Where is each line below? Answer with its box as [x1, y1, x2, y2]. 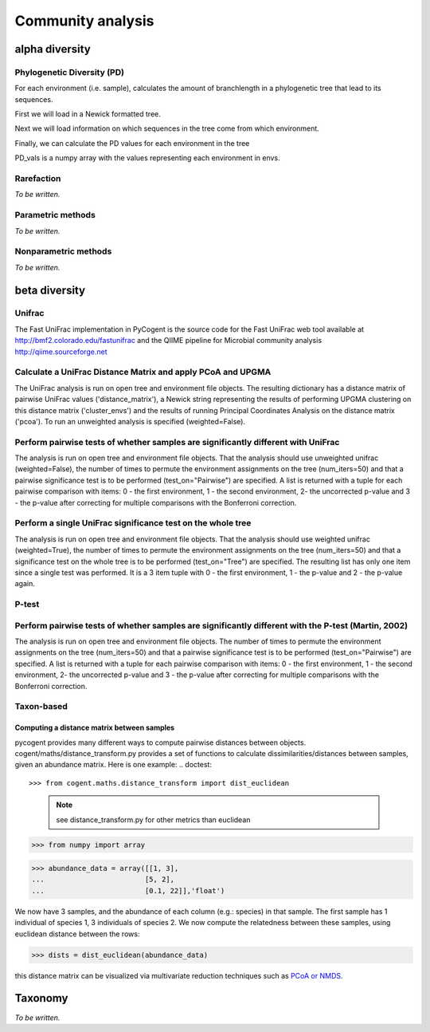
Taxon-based [14, 701, 68, 712]
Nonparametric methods [14, 246, 112, 257]
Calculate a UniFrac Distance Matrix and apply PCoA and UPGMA [14, 367, 272, 378]
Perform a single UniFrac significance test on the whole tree [14, 518, 252, 529]
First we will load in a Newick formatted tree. [14, 109, 161, 119]
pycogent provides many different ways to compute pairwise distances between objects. [14, 738, 307, 747]
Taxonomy [14, 991, 68, 1005]
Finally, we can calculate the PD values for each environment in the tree [14, 138, 250, 148]
